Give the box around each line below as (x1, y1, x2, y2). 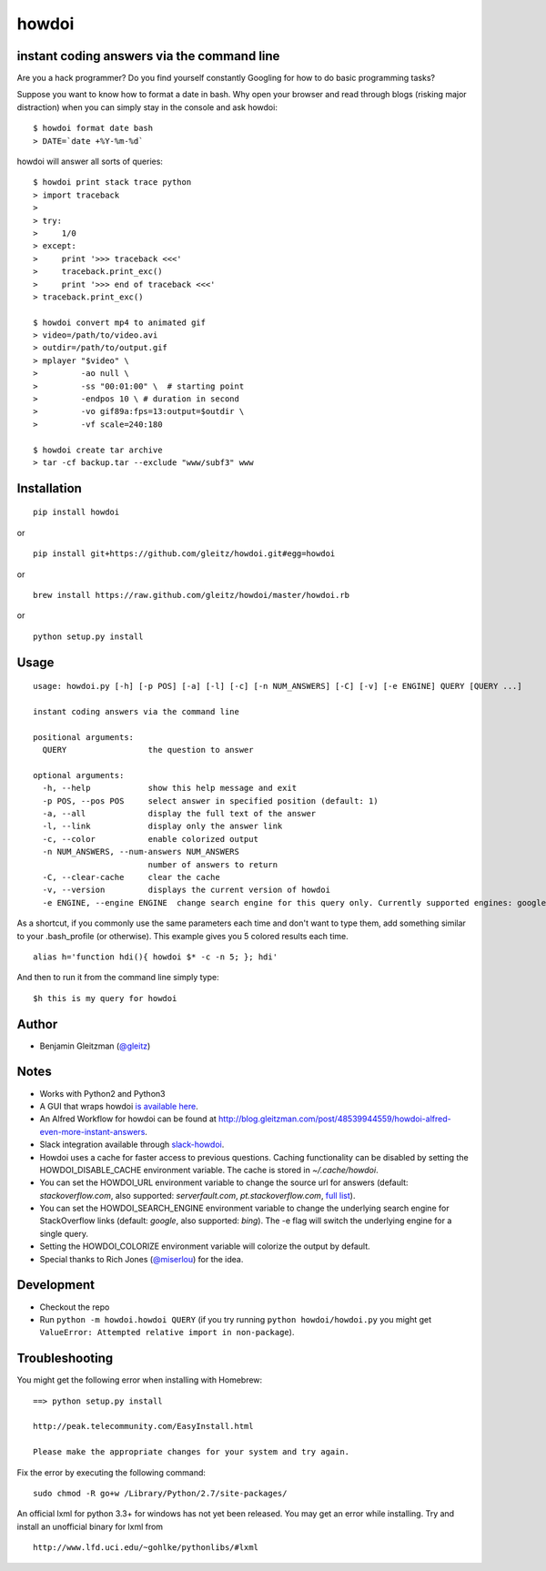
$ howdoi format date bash (33, 123, 154, 134)
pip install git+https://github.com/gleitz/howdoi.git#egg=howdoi (33, 549, 336, 559)
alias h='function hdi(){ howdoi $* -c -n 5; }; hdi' (33, 951, 278, 962)
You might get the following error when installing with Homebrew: (16, 1374, 263, 1385)
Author (16, 1016, 58, 1032)
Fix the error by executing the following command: (16, 1466, 207, 1478)
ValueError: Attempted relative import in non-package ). (39, 1327, 295, 1338)
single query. (39, 1228, 88, 1239)
